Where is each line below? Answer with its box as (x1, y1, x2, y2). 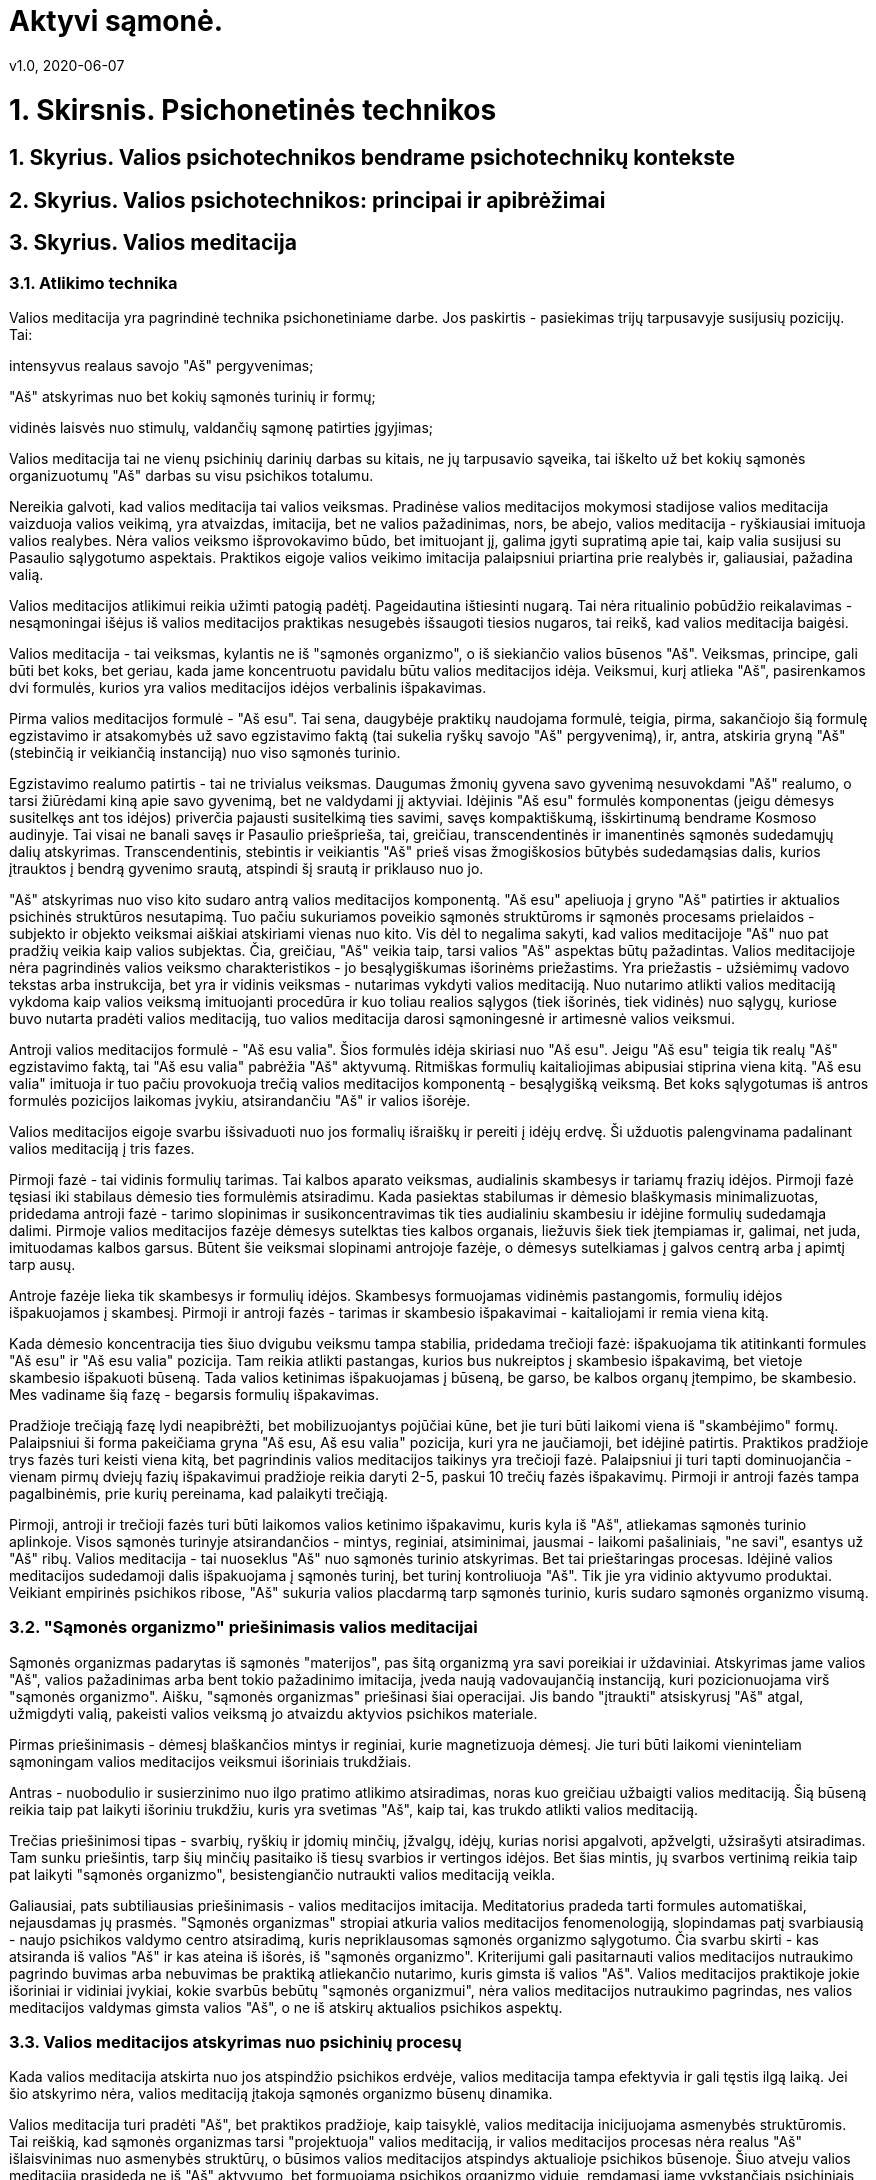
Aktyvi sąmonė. (9, 4, 224, 38)
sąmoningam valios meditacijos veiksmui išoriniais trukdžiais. (9, 1752, 412, 1770)
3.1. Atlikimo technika (9, 272, 178, 293)
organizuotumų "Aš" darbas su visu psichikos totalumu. (9, 466, 374, 484)
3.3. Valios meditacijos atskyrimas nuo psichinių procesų (9, 2032, 462, 2053)
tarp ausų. (9, 1255, 76, 1273)
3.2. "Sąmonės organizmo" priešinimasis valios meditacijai (9, 1617, 478, 1638)
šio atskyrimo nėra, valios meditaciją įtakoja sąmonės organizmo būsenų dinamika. (9, 2085, 553, 2103)
